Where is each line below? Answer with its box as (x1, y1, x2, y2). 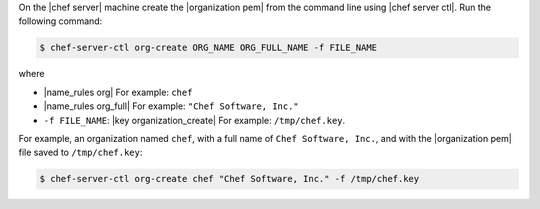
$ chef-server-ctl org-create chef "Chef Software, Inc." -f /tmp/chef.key (39, 173, 420, 185)
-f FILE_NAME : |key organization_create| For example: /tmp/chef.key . (43, 114, 346, 126)
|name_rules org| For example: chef (43, 86, 193, 98)
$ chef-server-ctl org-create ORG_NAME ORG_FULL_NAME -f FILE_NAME (39, 42, 378, 54)
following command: (18, 15, 103, 27)
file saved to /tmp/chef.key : (18, 146, 143, 159)
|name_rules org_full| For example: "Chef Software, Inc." (43, 100, 299, 112)
